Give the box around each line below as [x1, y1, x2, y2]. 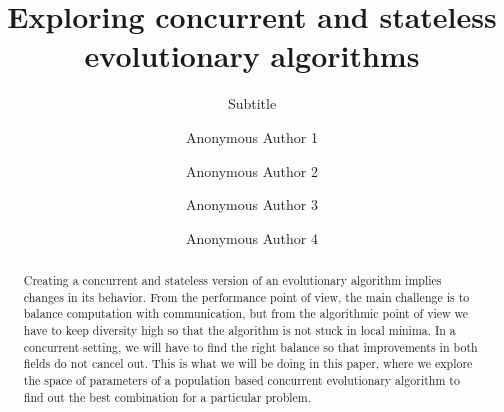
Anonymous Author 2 [186, 160, 318, 181]
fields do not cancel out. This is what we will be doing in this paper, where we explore [23, 355, 473, 372]
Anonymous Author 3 [186, 194, 318, 215]
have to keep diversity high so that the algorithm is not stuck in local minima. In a [23, 322, 456, 339]
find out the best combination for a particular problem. [23, 388, 312, 405]
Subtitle [227, 93, 277, 114]
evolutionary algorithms [84, 35, 420, 76]
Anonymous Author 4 [186, 227, 318, 248]
